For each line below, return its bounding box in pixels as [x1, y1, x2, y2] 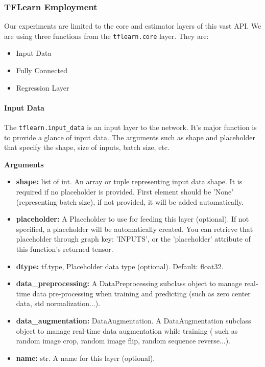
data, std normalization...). [16, 298, 101, 309]
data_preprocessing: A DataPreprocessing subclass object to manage [16, 278, 242, 289]
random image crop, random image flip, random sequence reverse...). [16, 335, 231, 346]
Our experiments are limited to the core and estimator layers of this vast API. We [4, 20, 261, 31]
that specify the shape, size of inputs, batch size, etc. [4, 142, 170, 153]
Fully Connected [16, 65, 67, 76]
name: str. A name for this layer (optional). [16, 352, 155, 363]
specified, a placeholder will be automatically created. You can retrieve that [16, 223, 253, 234]
